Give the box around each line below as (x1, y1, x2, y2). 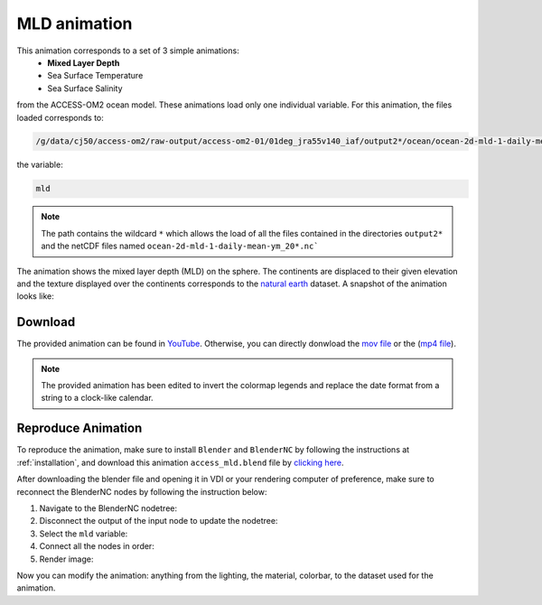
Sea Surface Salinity (47, 82, 123, 94)
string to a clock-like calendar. (41, 393, 154, 404)
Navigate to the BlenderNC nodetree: (39, 502, 178, 514)
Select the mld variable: (39, 528, 128, 539)
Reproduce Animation (16, 421, 143, 436)
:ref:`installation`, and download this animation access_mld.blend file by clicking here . (16, 457, 344, 468)
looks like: (16, 291, 54, 302)
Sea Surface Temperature (47, 70, 144, 81)
